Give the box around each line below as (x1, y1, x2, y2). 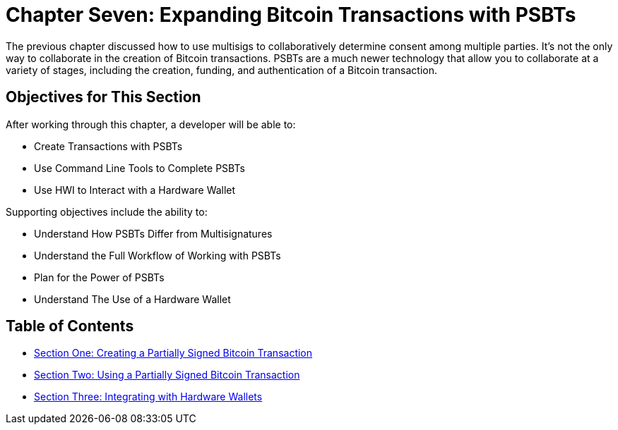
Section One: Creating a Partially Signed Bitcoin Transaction (34, 347, 313, 360)
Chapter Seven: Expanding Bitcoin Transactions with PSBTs (6, 3, 576, 27)
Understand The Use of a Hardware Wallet (34, 293, 231, 305)
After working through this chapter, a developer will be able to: (6, 118, 296, 130)
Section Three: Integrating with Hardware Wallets (34, 391, 263, 403)
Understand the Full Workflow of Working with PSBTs (34, 249, 281, 262)
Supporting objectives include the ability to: (6, 205, 208, 218)
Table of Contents (6, 317, 134, 336)
